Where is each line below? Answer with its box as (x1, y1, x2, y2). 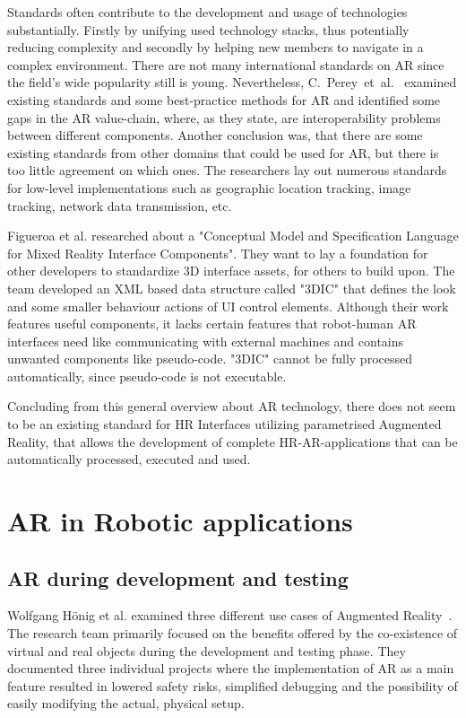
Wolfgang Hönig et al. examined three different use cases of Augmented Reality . (7, 606, 453, 625)
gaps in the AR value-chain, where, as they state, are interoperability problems (7, 108, 441, 127)
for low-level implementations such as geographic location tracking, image (7, 178, 411, 197)
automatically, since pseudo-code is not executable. (7, 366, 287, 385)
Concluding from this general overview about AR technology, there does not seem (7, 397, 456, 416)
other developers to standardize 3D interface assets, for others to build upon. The (7, 261, 455, 280)
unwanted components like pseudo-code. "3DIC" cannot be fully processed (7, 349, 413, 368)
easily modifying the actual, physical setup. (7, 694, 245, 713)
